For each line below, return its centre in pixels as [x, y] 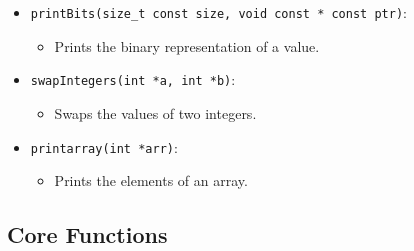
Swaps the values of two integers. [155, 112]
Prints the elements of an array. [151, 180]
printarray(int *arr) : [104, 146]
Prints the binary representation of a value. [187, 45]
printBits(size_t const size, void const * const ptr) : [218, 12]
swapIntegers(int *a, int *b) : [133, 79]
